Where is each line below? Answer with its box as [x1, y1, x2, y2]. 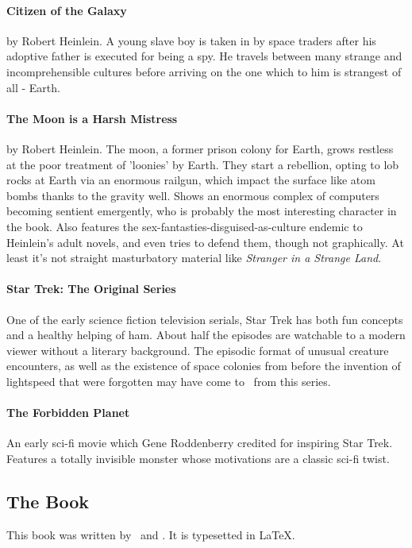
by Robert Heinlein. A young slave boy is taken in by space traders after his [6, 32, 376, 48]
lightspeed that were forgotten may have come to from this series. [6, 372, 331, 389]
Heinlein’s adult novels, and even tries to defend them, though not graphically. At [6, 233, 404, 250]
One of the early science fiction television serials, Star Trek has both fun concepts [6, 311, 403, 327]
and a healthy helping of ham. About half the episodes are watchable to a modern [6, 326, 406, 343]
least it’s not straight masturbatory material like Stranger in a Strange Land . [6, 249, 382, 266]
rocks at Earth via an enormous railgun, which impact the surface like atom [6, 172, 375, 188]
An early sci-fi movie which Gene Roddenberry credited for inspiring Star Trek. [6, 434, 393, 451]
